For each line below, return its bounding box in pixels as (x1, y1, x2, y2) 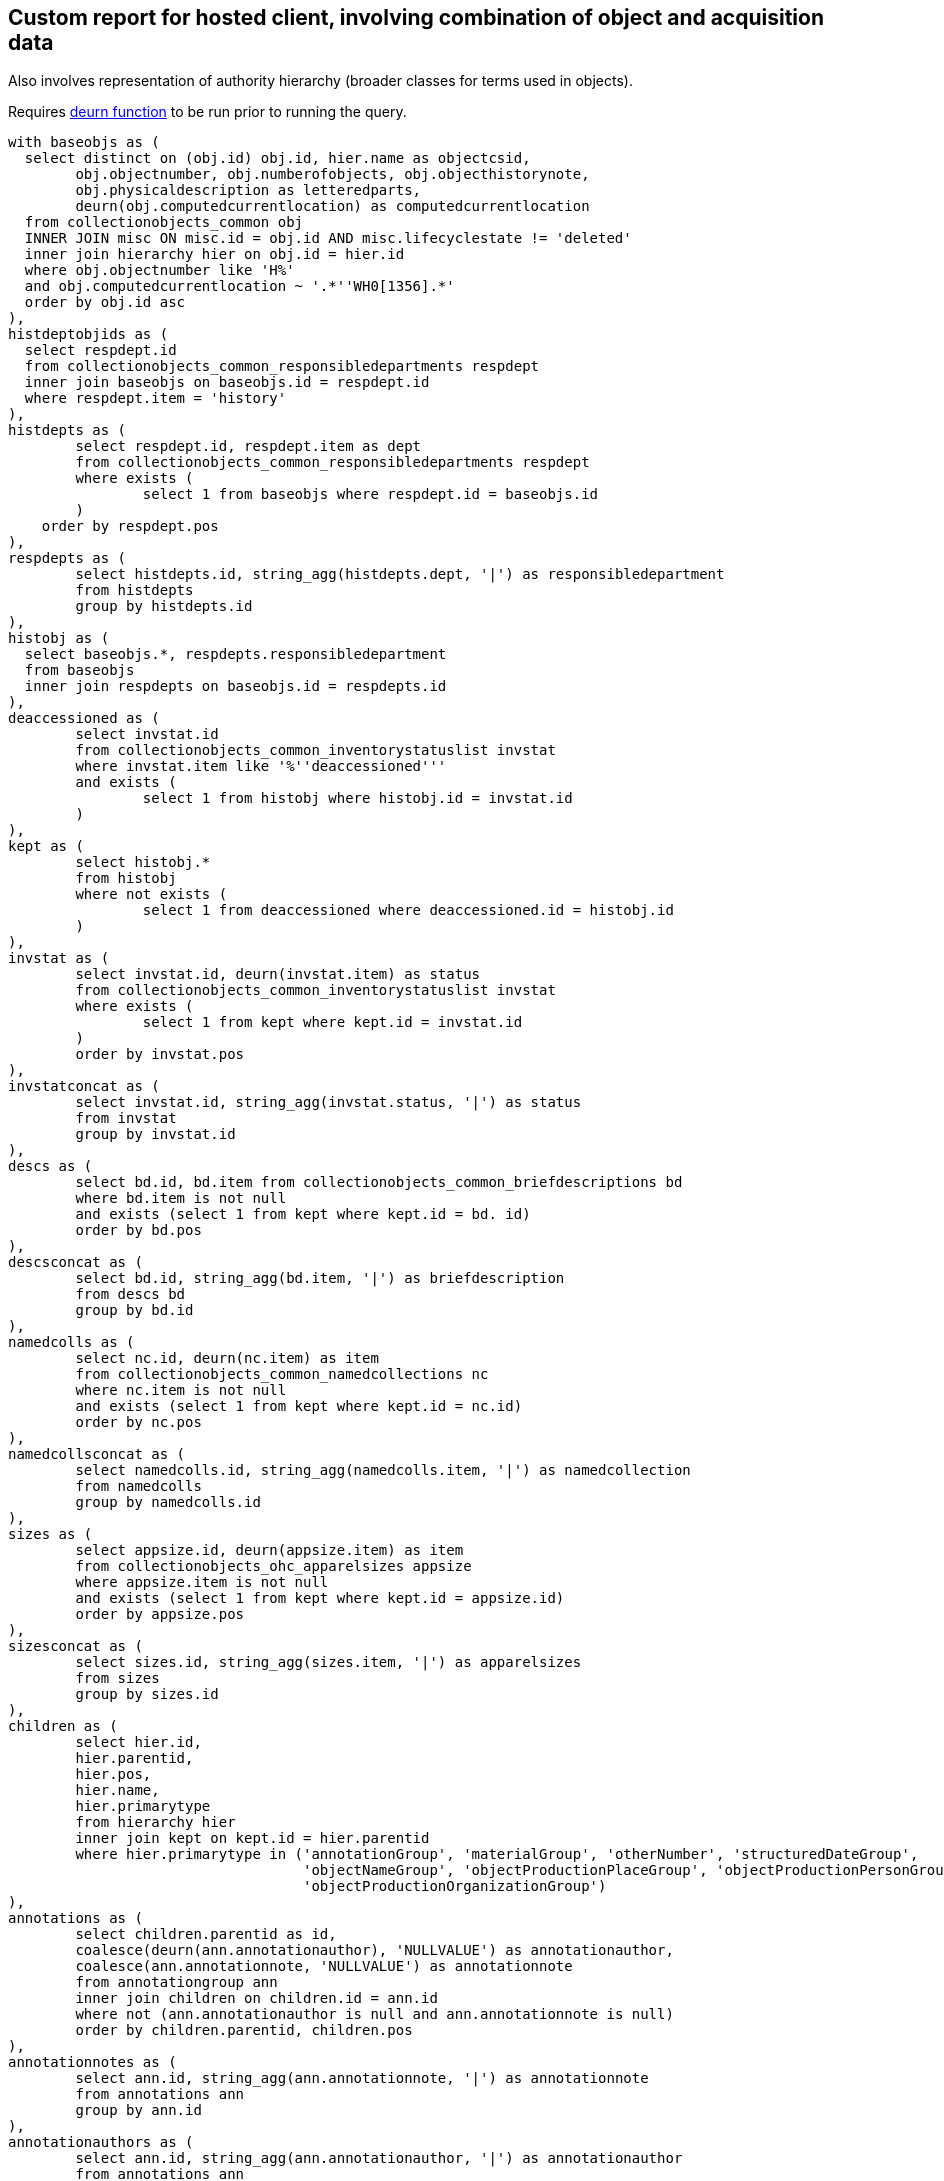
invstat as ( (8, 950, 110, 967)
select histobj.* (75, 854, 211, 871)
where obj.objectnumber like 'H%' (24, 262, 295, 279)
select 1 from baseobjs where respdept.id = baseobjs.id (142, 486, 599, 503)
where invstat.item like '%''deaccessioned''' (75, 758, 447, 775)
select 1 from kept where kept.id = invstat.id (142, 1014, 523, 1031)
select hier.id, (75, 1734, 202, 1751)
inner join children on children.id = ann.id (75, 1990, 438, 2007)
